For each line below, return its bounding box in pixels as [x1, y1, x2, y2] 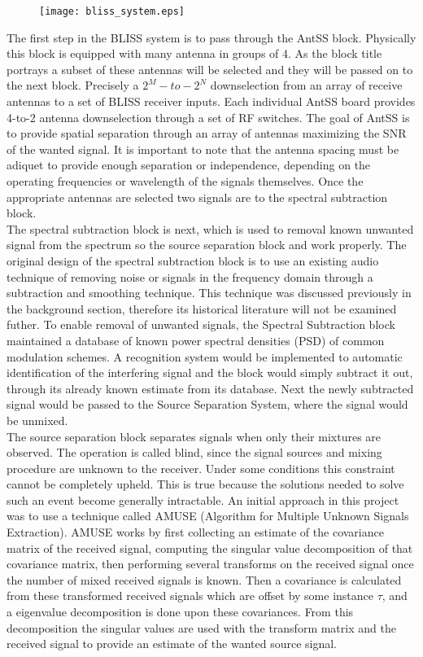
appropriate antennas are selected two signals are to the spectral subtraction [7, 188, 388, 205]
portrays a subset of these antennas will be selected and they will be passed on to [7, 60, 413, 77]
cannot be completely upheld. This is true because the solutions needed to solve [7, 475, 404, 493]
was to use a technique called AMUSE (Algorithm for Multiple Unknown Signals [7, 507, 409, 524]
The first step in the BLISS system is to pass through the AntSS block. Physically [7, 28, 416, 46]
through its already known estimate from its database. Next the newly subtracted [7, 379, 414, 396]
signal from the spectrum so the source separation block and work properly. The [7, 236, 407, 253]
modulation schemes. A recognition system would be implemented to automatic [7, 348, 403, 365]
